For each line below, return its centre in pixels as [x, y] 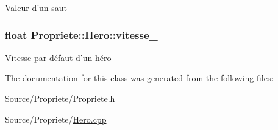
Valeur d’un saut [36, 7]
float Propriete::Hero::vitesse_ [81, 34]
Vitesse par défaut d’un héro [58, 57]
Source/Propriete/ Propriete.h [60, 98]
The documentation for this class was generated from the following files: [139, 78]
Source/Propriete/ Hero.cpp [56, 119]
